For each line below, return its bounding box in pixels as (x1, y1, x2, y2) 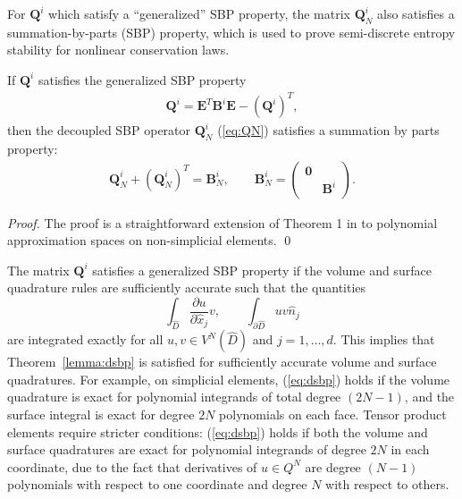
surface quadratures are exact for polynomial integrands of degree (7, 440, 366, 459)
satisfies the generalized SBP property (38, 70, 247, 89)
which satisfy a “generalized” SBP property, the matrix (48, 4, 350, 22)
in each (391, 440, 430, 459)
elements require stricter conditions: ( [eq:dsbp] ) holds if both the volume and (7, 422, 428, 441)
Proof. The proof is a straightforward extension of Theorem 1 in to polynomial (7, 213, 438, 232)
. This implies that (332, 330, 435, 349)
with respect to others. (325, 475, 449, 494)
